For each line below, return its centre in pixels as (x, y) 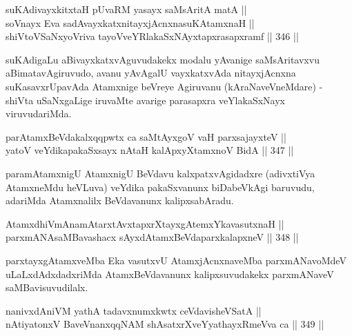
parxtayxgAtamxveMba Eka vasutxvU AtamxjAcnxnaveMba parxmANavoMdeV (176, 260)
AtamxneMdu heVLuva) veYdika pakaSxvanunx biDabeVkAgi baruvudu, (160, 187)
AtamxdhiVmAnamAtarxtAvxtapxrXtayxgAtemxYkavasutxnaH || (145, 223)
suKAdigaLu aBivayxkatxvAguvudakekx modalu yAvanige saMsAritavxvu (163, 59)
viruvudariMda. (39, 113)
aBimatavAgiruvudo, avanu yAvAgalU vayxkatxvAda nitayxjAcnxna (151, 73)
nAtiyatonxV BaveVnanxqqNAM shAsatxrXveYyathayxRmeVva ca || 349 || (165, 324)
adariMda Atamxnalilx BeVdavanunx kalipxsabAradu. (120, 200)
